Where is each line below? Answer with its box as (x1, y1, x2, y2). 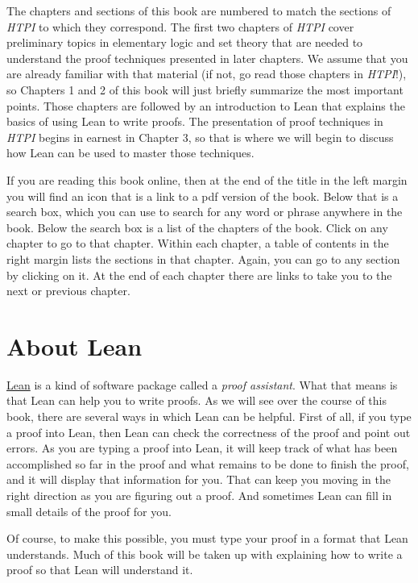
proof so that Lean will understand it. (6, 561, 193, 578)
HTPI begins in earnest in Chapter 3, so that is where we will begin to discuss (6, 128, 394, 145)
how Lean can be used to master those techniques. (6, 144, 255, 161)
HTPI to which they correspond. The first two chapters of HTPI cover (6, 18, 354, 35)
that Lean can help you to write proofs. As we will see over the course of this (6, 392, 387, 409)
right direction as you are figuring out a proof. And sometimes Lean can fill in (6, 486, 392, 503)
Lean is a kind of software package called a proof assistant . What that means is (6, 376, 398, 393)
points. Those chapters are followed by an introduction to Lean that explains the (6, 97, 405, 114)
